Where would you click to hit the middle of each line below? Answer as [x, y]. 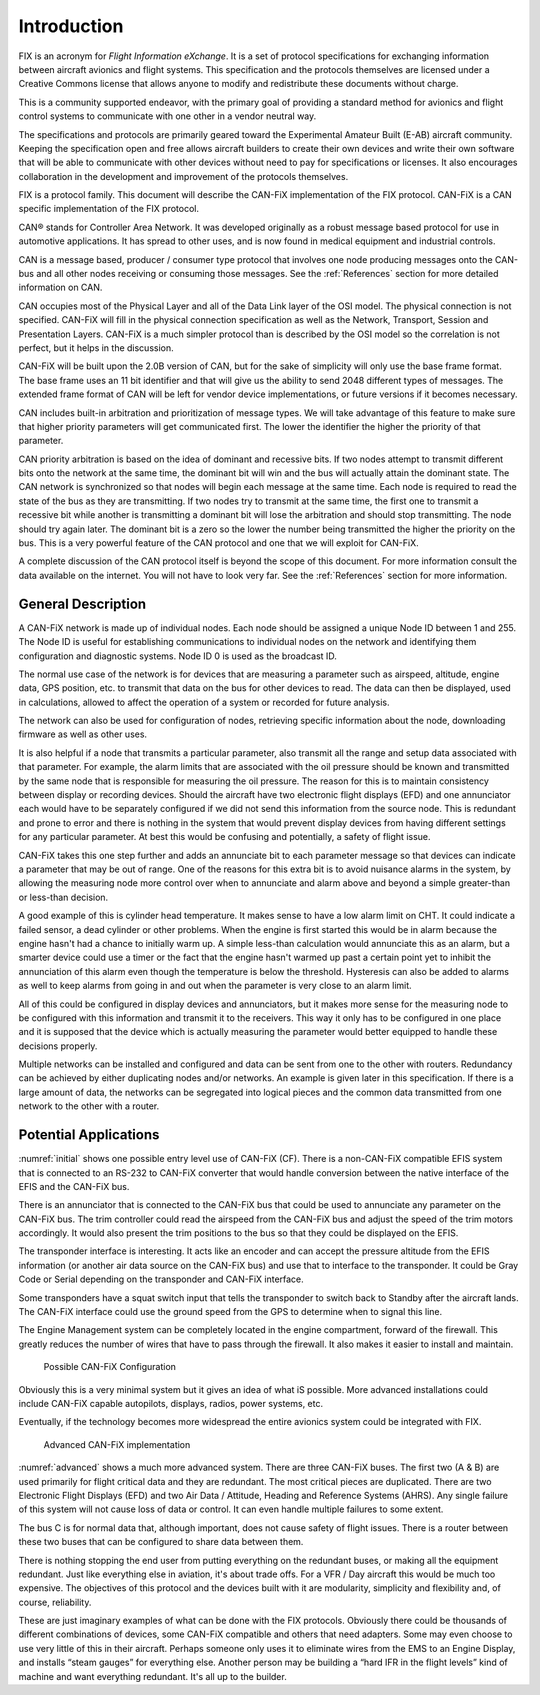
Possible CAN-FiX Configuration [110, 1367]
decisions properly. [58, 1046]
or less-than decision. [63, 897]
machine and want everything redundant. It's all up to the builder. [152, 1676]
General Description [82, 603]
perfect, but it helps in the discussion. [96, 347]
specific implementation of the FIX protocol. [109, 209]
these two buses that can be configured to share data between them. [161, 1542]
